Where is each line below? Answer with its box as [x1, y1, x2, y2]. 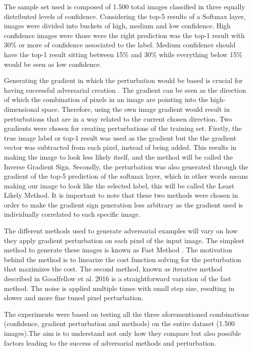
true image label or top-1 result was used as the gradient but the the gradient [4, 132, 236, 143]
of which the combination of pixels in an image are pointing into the [4, 94, 208, 104]
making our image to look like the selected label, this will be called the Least [4, 180, 234, 190]
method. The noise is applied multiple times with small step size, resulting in [4, 283, 234, 293]
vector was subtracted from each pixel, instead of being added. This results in [4, 142, 236, 152]
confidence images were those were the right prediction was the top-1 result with [4, 30, 245, 40]
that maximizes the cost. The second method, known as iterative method [4, 264, 223, 274]
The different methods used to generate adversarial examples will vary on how [4, 226, 238, 236]
